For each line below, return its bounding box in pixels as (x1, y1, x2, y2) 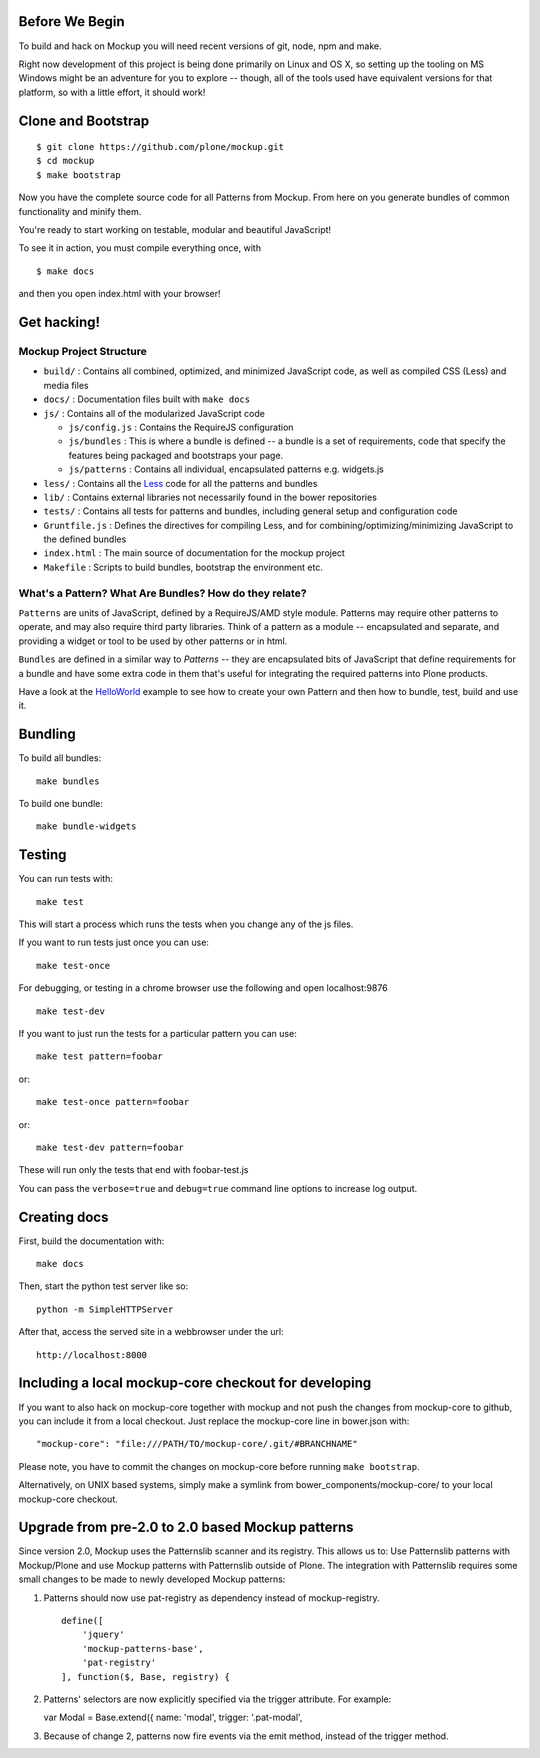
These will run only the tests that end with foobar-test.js (18, 1164, 249, 1176)
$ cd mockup (36, 155, 95, 167)
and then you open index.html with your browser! (18, 288, 221, 300)
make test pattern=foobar (36, 1051, 164, 1062)
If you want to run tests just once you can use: (18, 936, 210, 949)
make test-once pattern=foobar (36, 1096, 190, 1108)
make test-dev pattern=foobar (36, 1142, 185, 1153)
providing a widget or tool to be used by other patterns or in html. (18, 635, 288, 647)
